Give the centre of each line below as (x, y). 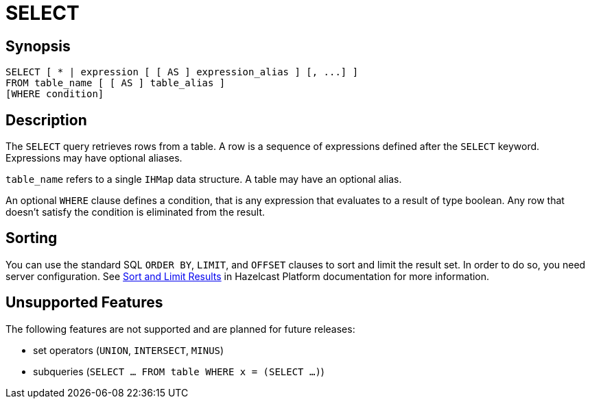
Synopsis (38, 46)
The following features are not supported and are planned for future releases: (180, 329)
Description (46, 120)
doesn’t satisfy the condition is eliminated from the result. (135, 212)
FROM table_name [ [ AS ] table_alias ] (116, 83)
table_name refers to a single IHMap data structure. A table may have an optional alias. (204, 179)
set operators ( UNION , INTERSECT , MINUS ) (129, 350)
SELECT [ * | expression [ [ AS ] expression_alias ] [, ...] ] (182, 72)
